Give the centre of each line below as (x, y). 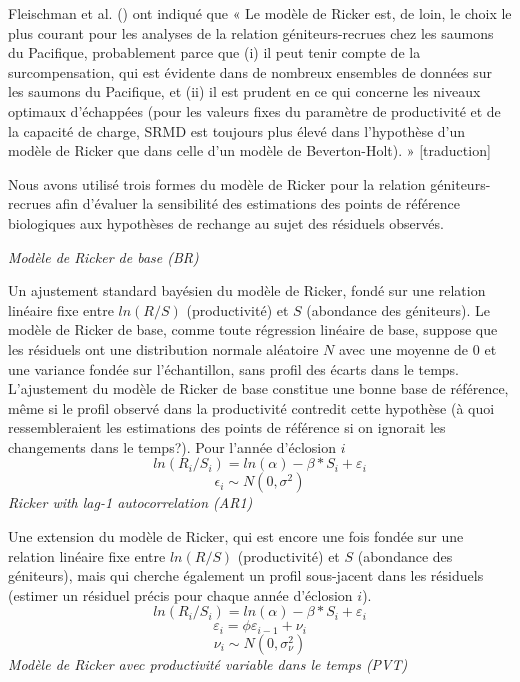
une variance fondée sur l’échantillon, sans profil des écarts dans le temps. (234, 368)
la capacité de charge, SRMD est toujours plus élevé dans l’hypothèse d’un (237, 130)
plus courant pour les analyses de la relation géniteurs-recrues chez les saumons (251, 32)
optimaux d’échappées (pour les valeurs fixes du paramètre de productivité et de (254, 110)
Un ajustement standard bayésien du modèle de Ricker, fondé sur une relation (247, 290)
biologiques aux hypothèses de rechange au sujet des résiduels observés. (226, 222)
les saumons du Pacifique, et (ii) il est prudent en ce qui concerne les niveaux (244, 91)
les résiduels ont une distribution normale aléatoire (163, 348)
